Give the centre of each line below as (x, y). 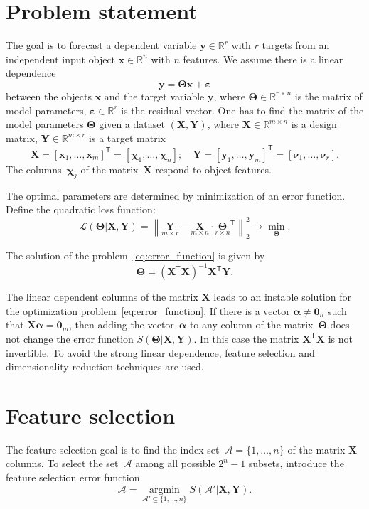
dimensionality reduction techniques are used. (105, 366)
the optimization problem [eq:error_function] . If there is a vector (148, 310)
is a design (314, 124)
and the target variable (154, 96)
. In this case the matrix (246, 338)
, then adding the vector (122, 325)
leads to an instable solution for (282, 297)
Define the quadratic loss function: (81, 209)
